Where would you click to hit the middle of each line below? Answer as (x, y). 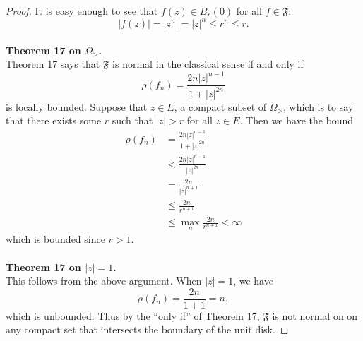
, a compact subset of (220, 106)
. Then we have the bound (297, 120)
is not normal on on (315, 315)
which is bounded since (55, 239)
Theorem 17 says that (53, 64)
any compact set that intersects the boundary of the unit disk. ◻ (147, 329)
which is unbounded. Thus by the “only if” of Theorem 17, (133, 315)
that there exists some (54, 120)
